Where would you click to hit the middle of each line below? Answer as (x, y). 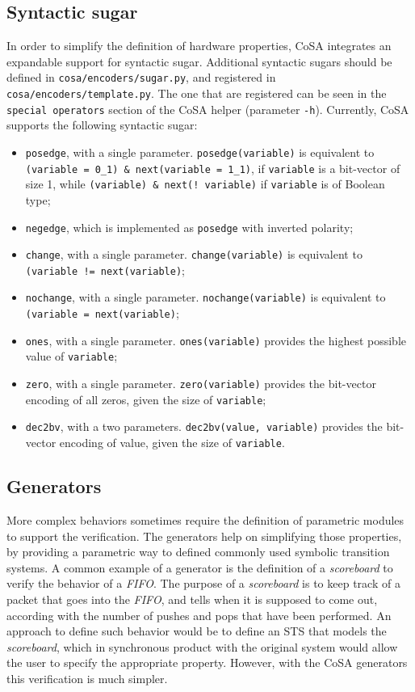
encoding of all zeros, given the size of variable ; (146, 399)
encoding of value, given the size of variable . (172, 443)
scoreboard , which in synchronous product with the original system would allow (202, 646)
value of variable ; (71, 356)
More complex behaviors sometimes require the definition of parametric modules (205, 519)
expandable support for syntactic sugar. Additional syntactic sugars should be (199, 61)
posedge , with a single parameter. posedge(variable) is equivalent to (200, 152)
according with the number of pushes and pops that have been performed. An (199, 615)
